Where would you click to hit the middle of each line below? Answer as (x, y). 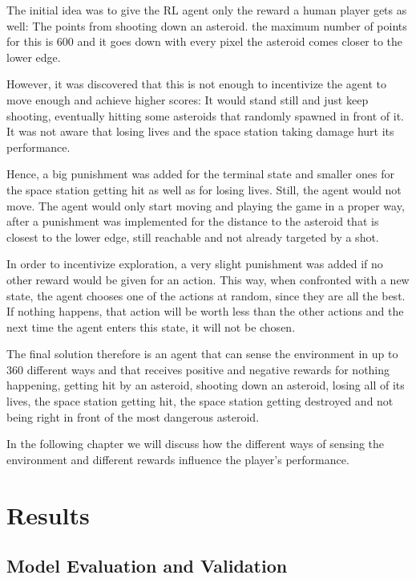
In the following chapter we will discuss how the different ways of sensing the (196, 444)
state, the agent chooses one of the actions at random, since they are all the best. (206, 295)
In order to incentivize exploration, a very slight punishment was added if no (195, 264)
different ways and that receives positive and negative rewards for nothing (208, 369)
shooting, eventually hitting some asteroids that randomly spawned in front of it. (205, 115)
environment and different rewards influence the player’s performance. (178, 459)
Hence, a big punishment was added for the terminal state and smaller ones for (200, 174)
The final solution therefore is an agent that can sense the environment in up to (202, 354)
